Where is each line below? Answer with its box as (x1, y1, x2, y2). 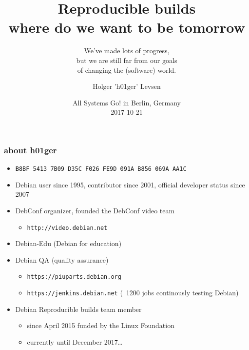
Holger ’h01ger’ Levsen (93, 81, 161, 91)
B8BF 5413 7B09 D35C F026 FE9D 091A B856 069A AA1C (15, 165, 187, 173)
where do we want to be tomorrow (8, 17, 245, 37)
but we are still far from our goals (76, 55, 177, 65)
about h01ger (4, 144, 57, 156)
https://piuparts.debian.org (27, 273, 121, 281)
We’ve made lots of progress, (84, 45, 170, 56)
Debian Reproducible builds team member (15, 304, 142, 314)
